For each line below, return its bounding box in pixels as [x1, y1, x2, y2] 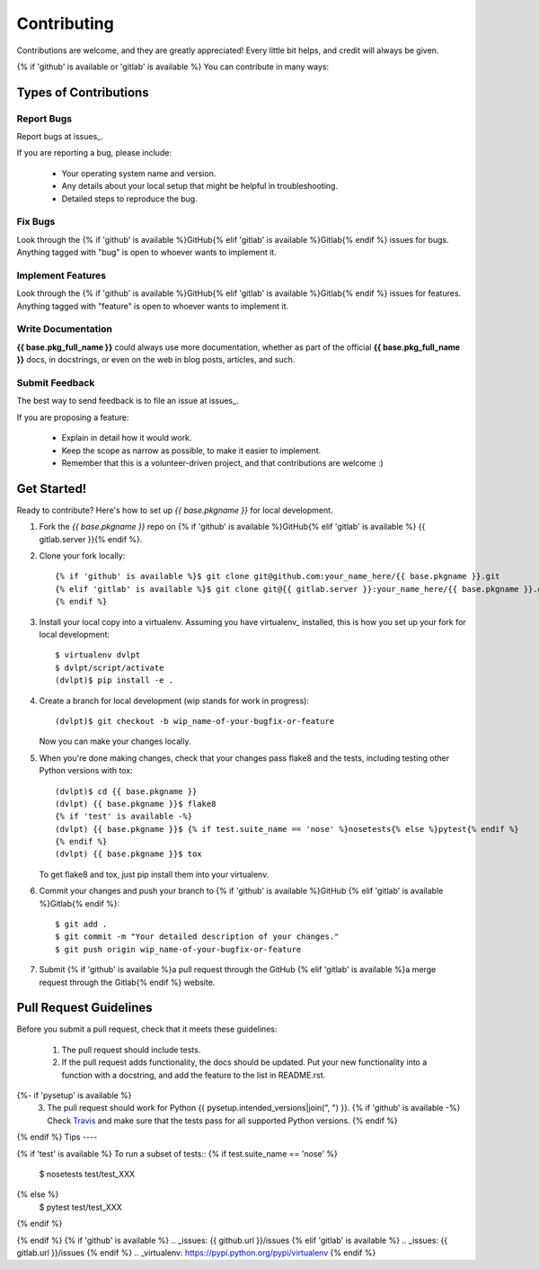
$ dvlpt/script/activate [55, 662, 164, 673]
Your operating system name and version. [61, 167, 216, 179]
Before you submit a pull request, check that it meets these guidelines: [16, 1023, 278, 1034]
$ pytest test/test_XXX [39, 1202, 123, 1212]
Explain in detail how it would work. [61, 433, 192, 443]
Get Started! [16, 481, 87, 496]
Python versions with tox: [39, 765, 134, 776]
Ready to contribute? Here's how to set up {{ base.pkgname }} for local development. [16, 505, 333, 515]
